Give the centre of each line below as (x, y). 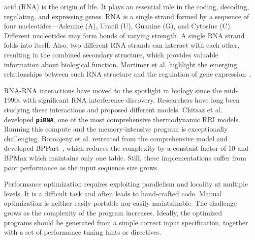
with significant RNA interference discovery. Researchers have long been (131, 100)
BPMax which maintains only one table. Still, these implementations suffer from (125, 157)
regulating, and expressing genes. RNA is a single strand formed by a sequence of (127, 16)
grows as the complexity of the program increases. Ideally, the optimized (113, 212)
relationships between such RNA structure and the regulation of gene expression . (128, 74)
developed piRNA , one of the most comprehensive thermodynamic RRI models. (122, 119)
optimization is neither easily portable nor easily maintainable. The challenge (120, 203)
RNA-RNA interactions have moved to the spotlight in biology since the (113, 90)
